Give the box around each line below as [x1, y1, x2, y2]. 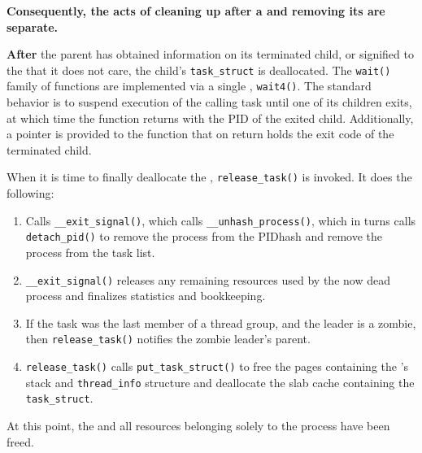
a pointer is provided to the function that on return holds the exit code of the [7, 125, 394, 142]
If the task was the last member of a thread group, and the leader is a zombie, [25, 314, 416, 331]
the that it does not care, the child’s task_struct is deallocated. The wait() [7, 61, 391, 78]
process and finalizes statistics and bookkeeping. [25, 287, 266, 304]
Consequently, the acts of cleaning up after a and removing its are [7, 2, 385, 19]
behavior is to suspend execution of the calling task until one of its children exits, [7, 94, 412, 111]
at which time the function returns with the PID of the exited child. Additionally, [7, 109, 414, 126]
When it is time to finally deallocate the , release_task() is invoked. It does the [7, 168, 412, 185]
